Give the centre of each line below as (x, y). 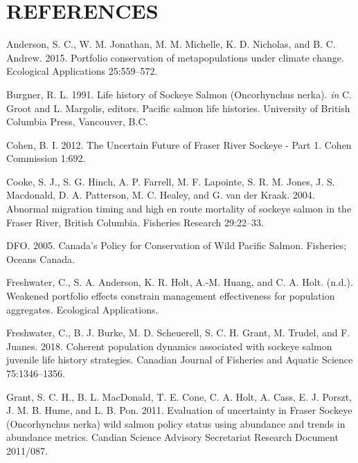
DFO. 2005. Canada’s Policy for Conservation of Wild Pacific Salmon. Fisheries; (177, 245)
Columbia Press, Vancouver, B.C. (77, 121)
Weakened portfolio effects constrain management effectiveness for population (171, 296)
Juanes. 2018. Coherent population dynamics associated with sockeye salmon (169, 346)
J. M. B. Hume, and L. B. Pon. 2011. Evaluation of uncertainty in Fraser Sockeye (179, 410)
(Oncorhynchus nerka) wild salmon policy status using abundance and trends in (176, 423)
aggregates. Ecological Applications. (82, 309)
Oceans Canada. (41, 258)
